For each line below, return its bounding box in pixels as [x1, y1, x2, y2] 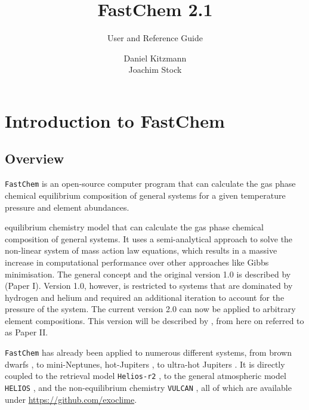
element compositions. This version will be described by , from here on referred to [5, 314, 304, 326]
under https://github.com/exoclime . [5, 393, 137, 405]
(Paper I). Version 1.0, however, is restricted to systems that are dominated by [5, 279, 293, 292]
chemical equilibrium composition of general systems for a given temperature [5, 189, 286, 201]
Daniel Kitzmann [123, 51, 187, 64]
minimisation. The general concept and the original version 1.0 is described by [5, 267, 291, 280]
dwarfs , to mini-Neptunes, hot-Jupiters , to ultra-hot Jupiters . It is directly [5, 357, 285, 370]
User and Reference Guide [107, 32, 203, 44]
